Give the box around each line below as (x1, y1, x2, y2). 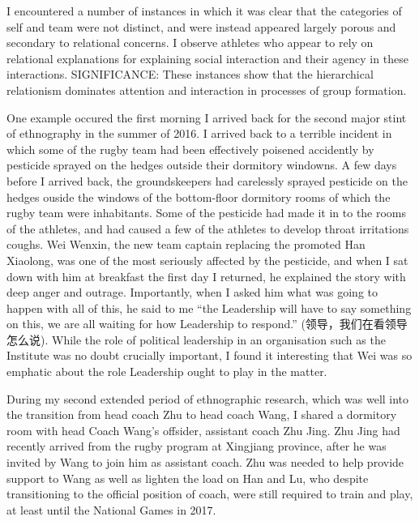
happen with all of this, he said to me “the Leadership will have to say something (6, 299, 412, 316)
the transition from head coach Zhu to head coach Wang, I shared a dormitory (6, 406, 397, 423)
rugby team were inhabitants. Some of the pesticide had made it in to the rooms (6, 204, 407, 221)
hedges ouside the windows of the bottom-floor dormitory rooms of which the (6, 188, 391, 205)
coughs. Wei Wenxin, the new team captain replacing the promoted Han (6, 236, 366, 253)
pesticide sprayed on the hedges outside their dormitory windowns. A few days (6, 156, 397, 173)
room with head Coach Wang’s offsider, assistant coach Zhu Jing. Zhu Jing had (6, 421, 400, 438)
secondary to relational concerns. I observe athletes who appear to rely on (6, 34, 374, 51)
